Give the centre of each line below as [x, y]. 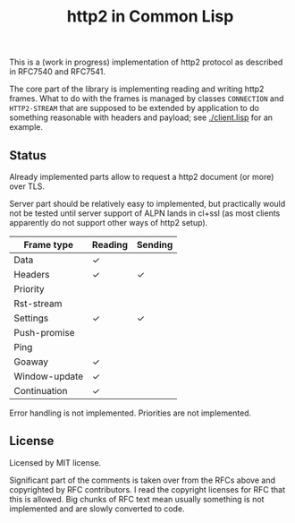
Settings [31, 318]
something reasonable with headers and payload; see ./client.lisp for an [141, 117]
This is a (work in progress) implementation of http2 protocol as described [146, 62]
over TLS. [27, 186]
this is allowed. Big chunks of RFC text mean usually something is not [137, 499]
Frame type [49, 245]
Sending [155, 245]
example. [26, 127]
